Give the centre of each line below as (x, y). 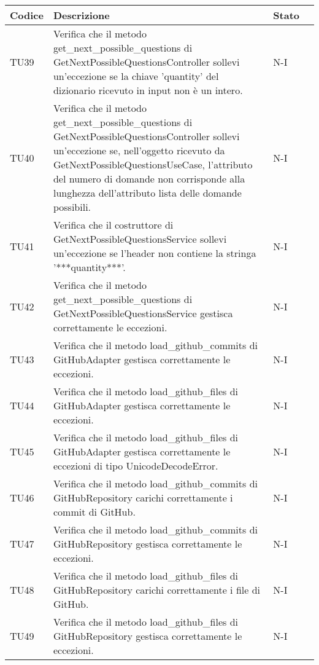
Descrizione (81, 15)
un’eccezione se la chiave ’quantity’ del (136, 76)
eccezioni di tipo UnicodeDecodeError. (136, 466)
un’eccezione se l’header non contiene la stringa (155, 253)
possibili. (72, 207)
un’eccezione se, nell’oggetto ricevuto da (139, 150)
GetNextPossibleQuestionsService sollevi (140, 239)
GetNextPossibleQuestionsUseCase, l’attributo (153, 164)
